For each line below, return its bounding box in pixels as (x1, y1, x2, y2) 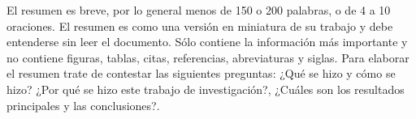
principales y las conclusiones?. (6, 96, 160, 113)
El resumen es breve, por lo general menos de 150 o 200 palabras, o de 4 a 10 (6, 2, 391, 18)
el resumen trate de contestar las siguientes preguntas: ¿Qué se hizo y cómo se (6, 65, 396, 82)
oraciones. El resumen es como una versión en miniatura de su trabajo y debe (6, 17, 393, 34)
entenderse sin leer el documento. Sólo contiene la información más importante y (6, 33, 408, 50)
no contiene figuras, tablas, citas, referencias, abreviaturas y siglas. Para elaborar (6, 49, 409, 66)
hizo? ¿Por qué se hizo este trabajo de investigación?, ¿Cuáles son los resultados (6, 80, 405, 97)
